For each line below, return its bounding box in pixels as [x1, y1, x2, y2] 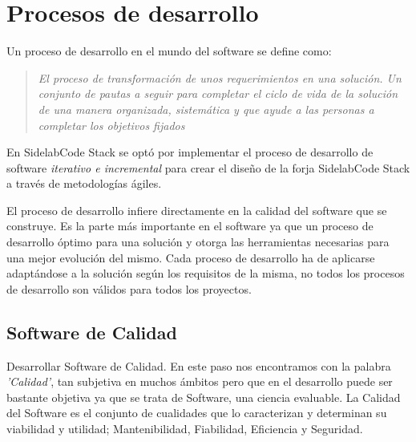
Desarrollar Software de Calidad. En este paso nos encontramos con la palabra [6, 357, 391, 374]
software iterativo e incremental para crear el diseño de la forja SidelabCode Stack [6, 159, 410, 176]
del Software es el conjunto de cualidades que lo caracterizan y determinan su [6, 404, 387, 421]
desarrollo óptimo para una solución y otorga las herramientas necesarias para [6, 233, 390, 250]
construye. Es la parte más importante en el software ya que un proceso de [6, 217, 374, 234]
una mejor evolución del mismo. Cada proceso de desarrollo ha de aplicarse [6, 249, 375, 266]
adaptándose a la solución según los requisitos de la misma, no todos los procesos [6, 265, 405, 282]
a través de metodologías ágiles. [6, 175, 162, 192]
